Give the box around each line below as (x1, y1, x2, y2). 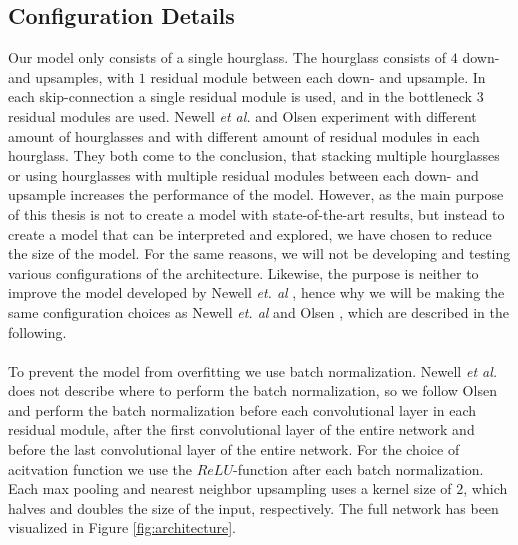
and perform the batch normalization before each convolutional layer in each (8, 399, 477, 420)
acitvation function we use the (8, 458, 193, 479)
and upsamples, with (8, 66, 135, 87)
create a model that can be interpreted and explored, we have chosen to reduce (8, 223, 492, 244)
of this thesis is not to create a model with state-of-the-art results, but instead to (8, 203, 505, 224)
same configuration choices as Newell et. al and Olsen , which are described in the (8, 301, 510, 322)
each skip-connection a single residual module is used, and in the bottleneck (8, 86, 472, 107)
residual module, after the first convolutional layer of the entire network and (8, 419, 475, 440)
